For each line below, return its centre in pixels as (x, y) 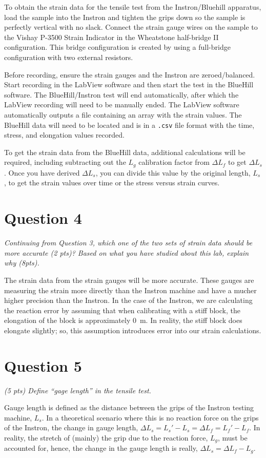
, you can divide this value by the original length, (173, 172)
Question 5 (43, 365)
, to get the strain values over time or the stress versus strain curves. (112, 183)
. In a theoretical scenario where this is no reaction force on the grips (150, 417)
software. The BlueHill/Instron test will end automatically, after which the (121, 94)
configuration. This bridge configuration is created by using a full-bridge (117, 47)
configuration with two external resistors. (69, 57)
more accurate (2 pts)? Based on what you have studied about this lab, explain (127, 252)
